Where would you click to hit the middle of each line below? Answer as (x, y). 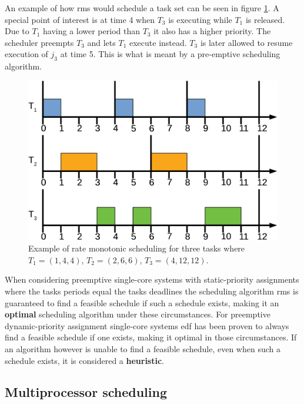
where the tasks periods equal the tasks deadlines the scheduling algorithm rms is (152, 291)
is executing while (200, 19)
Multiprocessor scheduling (86, 392)
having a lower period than (91, 31)
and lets (101, 42)
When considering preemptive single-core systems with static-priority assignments (152, 279)
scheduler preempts (39, 42)
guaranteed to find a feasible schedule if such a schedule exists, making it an (142, 302)
